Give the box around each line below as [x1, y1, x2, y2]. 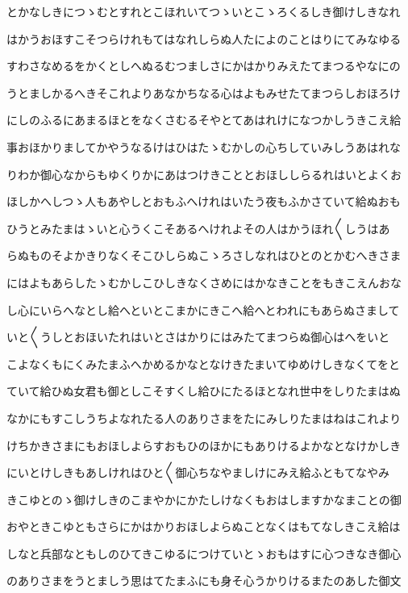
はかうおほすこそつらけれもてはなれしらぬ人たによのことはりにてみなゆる [6, 30, 402, 47]
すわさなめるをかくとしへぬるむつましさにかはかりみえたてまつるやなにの [6, 57, 401, 74]
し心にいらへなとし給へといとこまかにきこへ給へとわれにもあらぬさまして [6, 301, 400, 318]
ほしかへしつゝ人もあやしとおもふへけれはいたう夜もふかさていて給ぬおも [6, 193, 401, 210]
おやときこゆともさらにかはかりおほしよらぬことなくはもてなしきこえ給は [6, 518, 401, 535]
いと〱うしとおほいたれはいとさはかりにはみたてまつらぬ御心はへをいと [6, 328, 390, 345]
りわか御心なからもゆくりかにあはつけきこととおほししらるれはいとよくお [6, 165, 402, 182]
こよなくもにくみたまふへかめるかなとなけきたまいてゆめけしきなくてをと [6, 355, 400, 372]
